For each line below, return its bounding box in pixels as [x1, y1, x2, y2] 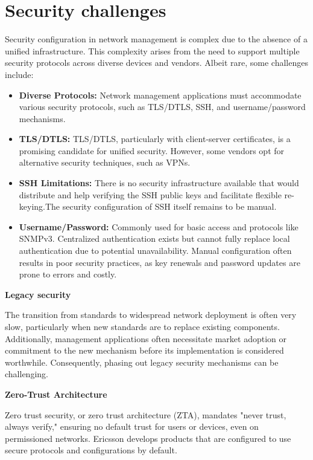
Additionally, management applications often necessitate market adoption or [5, 332, 286, 345]
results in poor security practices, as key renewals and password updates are [19, 256, 300, 268]
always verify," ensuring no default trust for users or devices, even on [5, 420, 259, 433]
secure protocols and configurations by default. [5, 444, 177, 456]
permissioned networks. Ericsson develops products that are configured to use [5, 432, 291, 444]
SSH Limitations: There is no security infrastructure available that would [19, 177, 299, 189]
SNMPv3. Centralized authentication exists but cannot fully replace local [19, 232, 290, 245]
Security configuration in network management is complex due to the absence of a [5, 33, 308, 45]
